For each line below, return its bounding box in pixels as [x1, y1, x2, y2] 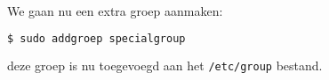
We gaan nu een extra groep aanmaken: [7, 2, 223, 19]
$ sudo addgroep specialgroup [7, 32, 186, 45]
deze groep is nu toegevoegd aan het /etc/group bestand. [7, 56, 323, 75]
